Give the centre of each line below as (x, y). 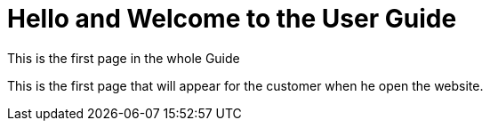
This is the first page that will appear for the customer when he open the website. (245, 85)
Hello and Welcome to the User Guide (232, 19)
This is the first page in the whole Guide (124, 58)
